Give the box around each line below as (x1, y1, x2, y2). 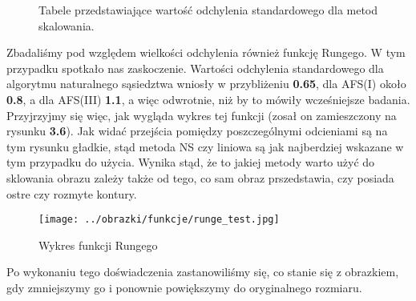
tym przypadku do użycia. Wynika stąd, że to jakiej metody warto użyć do (6, 154, 375, 171)
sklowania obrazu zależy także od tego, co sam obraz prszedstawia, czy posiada (6, 169, 394, 186)
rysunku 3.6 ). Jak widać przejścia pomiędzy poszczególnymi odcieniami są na (6, 122, 388, 139)
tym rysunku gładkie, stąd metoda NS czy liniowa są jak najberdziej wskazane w (6, 138, 404, 155)
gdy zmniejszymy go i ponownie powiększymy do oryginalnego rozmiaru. (6, 279, 362, 295)
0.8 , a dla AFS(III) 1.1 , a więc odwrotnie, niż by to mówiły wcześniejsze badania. (6, 90, 410, 107)
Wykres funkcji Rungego (38, 236, 158, 253)
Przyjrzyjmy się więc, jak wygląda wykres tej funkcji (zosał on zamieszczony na (6, 106, 397, 123)
